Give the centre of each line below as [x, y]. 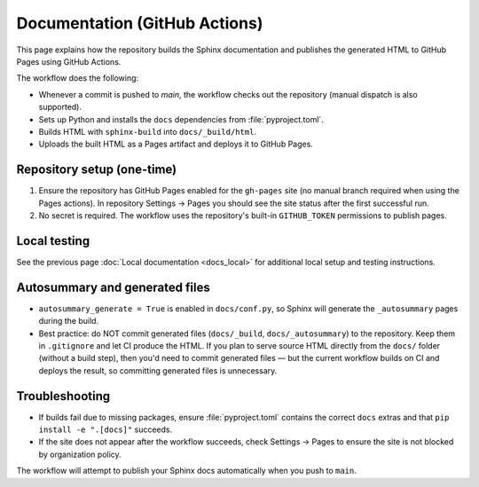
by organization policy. [80, 454]
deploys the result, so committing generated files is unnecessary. [158, 370]
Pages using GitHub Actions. [69, 61]
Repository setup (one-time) [97, 170]
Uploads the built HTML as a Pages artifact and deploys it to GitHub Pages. [176, 144]
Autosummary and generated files [113, 287]
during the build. [69, 321]
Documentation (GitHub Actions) [140, 23]
